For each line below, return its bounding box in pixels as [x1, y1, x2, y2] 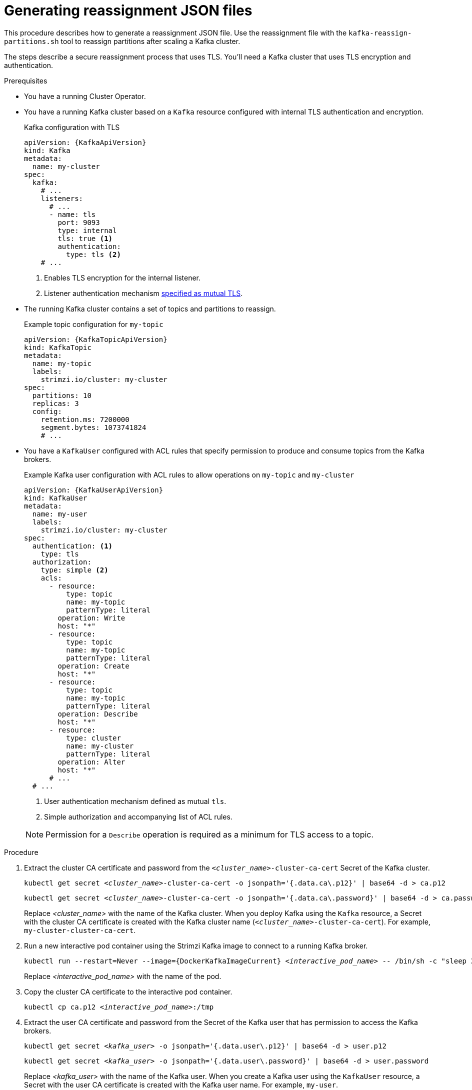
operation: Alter [57, 757, 125, 766]
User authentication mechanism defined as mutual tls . [44, 796, 226, 805]
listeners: [40, 194, 83, 202]
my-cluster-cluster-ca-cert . [24, 925, 136, 934]
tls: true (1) [57, 234, 113, 242]
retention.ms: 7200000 [40, 415, 129, 423]
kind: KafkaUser [24, 493, 87, 502]
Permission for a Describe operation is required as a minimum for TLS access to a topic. [45, 829, 374, 839]
